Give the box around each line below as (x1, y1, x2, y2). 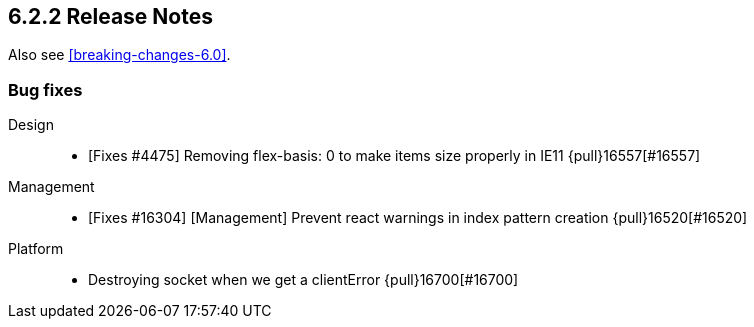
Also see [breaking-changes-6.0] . (8, 46, 231, 64)
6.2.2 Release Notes (8, 4, 213, 29)
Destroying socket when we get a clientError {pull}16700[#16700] (88, 271, 519, 289)
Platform (8, 240, 64, 258)
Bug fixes (8, 79, 83, 100)
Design (8, 116, 54, 134)
